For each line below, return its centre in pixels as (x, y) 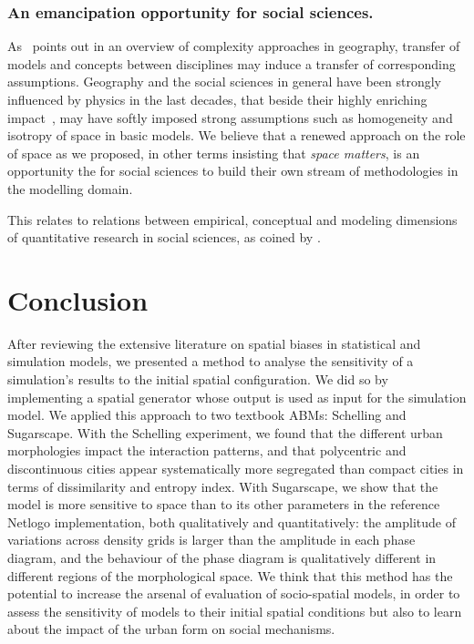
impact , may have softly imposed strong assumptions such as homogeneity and (230, 117)
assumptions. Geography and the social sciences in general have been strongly (224, 82)
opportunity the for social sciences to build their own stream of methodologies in (233, 171)
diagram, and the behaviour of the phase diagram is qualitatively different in (222, 557)
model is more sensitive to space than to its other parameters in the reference (224, 504)
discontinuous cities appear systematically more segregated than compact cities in (236, 469)
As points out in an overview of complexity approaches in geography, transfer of (234, 46)
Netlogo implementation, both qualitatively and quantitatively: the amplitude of (232, 521)
